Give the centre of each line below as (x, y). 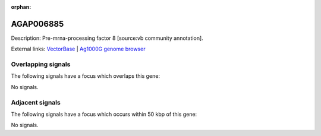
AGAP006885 (37, 24)
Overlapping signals (41, 64)
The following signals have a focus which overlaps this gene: (86, 76)
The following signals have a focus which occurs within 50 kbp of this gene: (104, 114)
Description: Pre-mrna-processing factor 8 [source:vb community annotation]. (107, 38)
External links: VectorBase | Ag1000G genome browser (78, 49)
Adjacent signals (36, 102)
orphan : (21, 7)
